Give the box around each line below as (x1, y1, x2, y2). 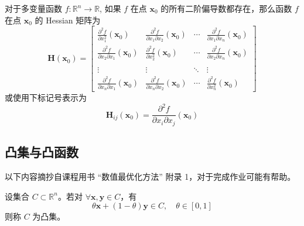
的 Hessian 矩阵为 (35, 13, 101, 26)
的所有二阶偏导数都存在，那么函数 (160, 2, 292, 14)
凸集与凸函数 (5, 143, 78, 161)
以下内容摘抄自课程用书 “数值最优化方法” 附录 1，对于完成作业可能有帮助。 (5, 170, 296, 183)
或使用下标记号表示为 (5, 91, 87, 104)
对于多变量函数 (5, 2, 62, 14)
